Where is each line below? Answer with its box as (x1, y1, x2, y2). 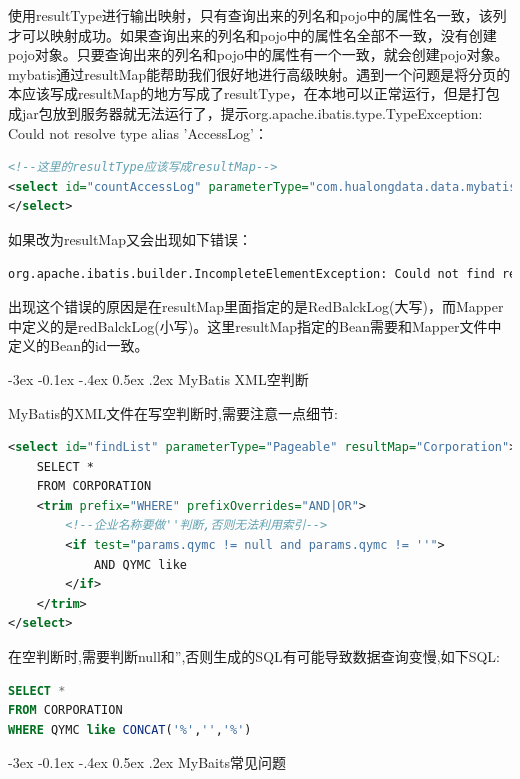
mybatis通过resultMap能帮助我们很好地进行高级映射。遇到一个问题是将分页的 (8, 63, 511, 84)
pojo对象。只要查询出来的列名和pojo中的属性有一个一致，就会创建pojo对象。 (8, 44, 509, 65)
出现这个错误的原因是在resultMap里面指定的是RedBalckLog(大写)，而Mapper (8, 296, 504, 317)
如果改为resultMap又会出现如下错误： (8, 228, 252, 249)
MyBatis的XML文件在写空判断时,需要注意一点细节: (8, 402, 338, 423)
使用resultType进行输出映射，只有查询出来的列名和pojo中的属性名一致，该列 (8, 5, 507, 25)
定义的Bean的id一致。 (8, 335, 149, 356)
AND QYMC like (93, 557, 187, 572)
